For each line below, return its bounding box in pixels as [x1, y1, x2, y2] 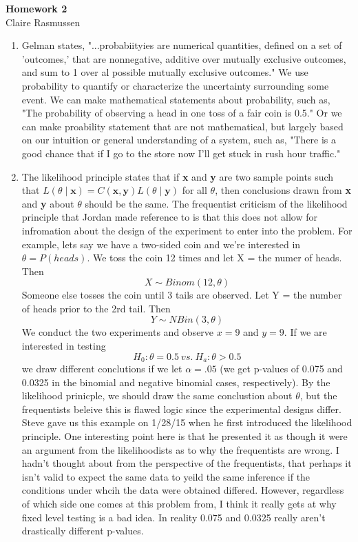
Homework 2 [6, 1, 67, 15]
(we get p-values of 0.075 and [220, 361, 343, 376]
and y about [21, 196, 74, 210]
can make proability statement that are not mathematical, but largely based [21, 119, 344, 133]
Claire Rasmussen [6, 14, 81, 29]
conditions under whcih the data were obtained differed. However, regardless [21, 483, 344, 497]
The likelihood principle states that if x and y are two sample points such [21, 169, 334, 183]
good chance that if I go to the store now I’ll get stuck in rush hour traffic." [21, 145, 341, 160]
